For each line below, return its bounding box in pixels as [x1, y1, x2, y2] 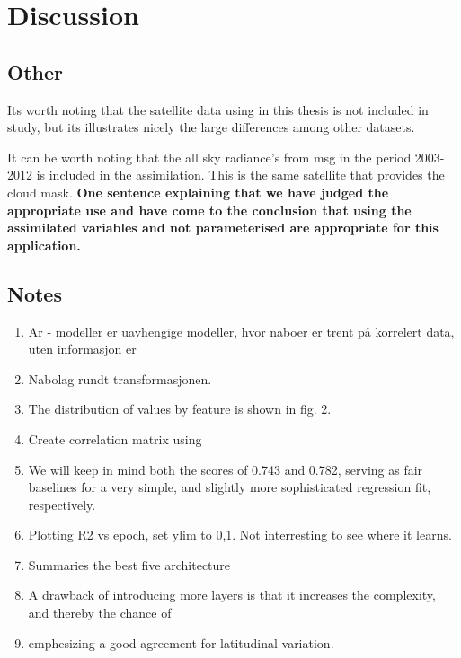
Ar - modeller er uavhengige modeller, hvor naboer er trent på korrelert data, [28, 321, 455, 340]
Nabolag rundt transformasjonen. [28, 369, 212, 388]
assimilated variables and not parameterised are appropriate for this [7, 218, 439, 237]
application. [7, 235, 81, 254]
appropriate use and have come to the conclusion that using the [7, 200, 412, 219]
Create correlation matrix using [28, 429, 202, 448]
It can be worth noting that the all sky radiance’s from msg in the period [7, 147, 412, 166]
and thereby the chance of [28, 603, 172, 622]
